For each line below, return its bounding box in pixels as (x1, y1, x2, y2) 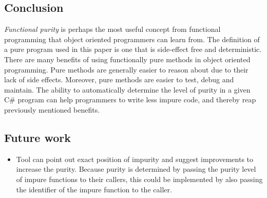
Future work (4, 129, 71, 145)
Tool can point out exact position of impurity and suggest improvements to (16, 153, 254, 164)
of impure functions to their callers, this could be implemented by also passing (16, 173, 263, 184)
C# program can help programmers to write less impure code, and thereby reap (4, 94, 256, 105)
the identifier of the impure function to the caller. (16, 184, 172, 194)
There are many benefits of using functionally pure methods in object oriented (4, 53, 251, 64)
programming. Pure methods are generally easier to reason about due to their (4, 64, 249, 75)
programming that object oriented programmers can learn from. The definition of (4, 33, 260, 44)
